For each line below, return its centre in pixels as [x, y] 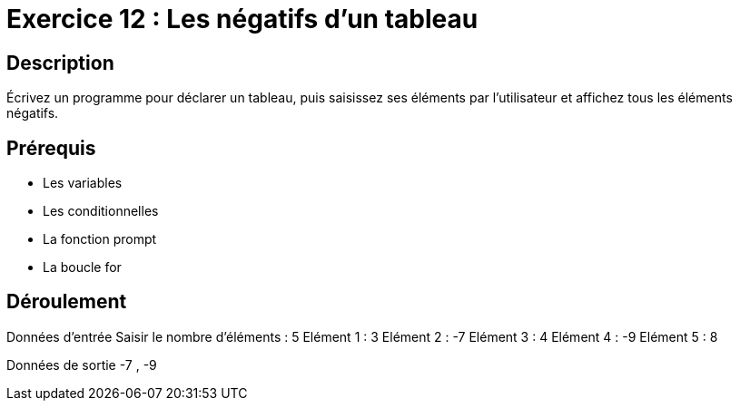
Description [60, 63]
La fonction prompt [100, 239]
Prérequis [51, 148]
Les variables [83, 183]
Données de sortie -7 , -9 [82, 364]
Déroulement [67, 302]
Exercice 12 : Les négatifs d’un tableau [242, 19]
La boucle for [82, 267]
